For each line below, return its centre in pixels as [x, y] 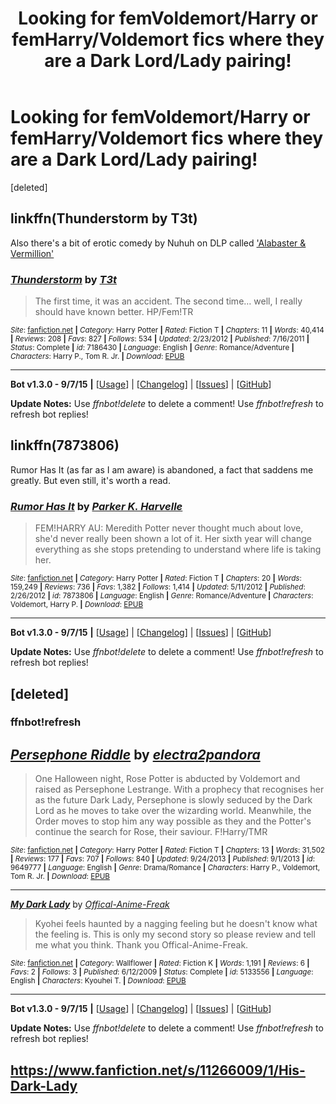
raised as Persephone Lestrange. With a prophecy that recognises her [179, 789]
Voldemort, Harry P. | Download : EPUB [77, 605]
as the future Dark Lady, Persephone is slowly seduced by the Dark [173, 800]
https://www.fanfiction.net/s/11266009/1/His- [158, 1070]
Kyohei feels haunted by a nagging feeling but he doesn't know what [176, 924]
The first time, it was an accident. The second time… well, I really [168, 301]
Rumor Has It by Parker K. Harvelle [96, 506]
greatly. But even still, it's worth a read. [90, 480]
